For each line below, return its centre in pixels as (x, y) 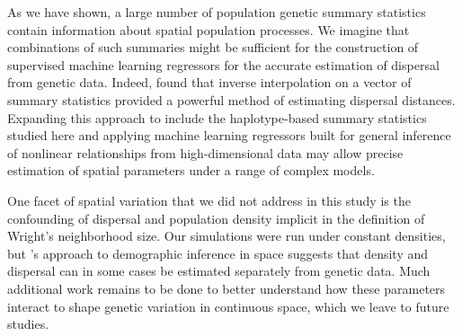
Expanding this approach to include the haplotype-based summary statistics (217, 117)
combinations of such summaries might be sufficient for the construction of (213, 47)
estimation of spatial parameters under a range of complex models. (191, 170)
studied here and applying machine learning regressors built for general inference (229, 135)
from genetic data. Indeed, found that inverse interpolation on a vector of (209, 82)
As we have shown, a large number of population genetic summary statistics (217, 12)
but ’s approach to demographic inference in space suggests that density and (218, 253)
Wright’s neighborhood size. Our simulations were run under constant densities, (227, 236)
